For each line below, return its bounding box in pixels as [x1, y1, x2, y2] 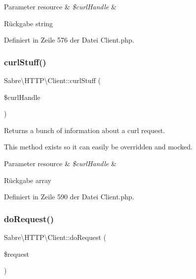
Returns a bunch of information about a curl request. [4, 125, 165, 135]
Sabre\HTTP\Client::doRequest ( [4, 232, 107, 242]
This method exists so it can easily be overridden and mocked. [4, 141, 193, 152]
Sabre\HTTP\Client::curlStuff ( [4, 75, 101, 85]
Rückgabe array [4, 175, 51, 185]
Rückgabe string [4, 18, 53, 28]
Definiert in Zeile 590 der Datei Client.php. [4, 191, 134, 202]
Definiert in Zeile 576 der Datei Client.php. [4, 35, 134, 45]
